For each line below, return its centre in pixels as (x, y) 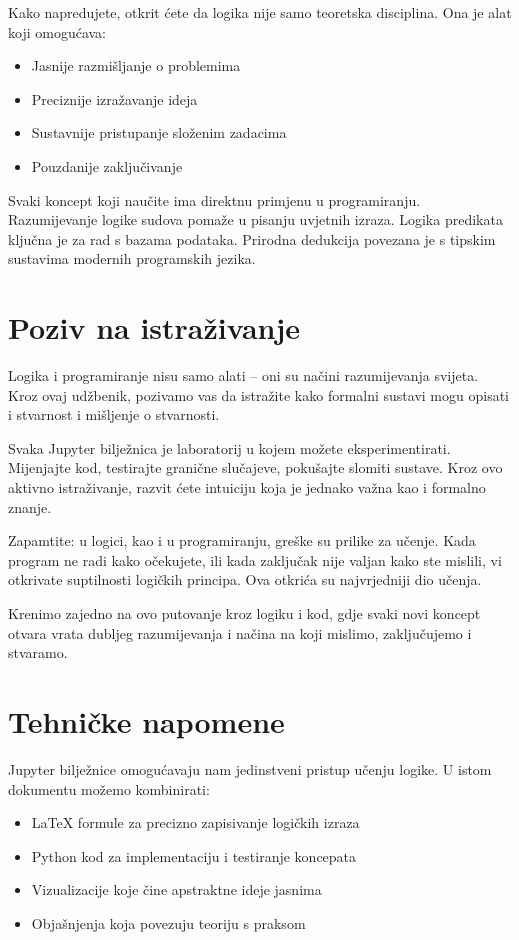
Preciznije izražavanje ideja (114, 98)
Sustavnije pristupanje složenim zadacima (159, 132)
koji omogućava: (57, 31)
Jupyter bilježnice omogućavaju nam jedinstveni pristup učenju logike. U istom (250, 768)
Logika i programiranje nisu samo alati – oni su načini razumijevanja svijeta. (243, 375)
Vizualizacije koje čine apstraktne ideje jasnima (176, 889)
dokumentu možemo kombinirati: (109, 788)
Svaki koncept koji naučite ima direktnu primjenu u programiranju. (214, 199)
